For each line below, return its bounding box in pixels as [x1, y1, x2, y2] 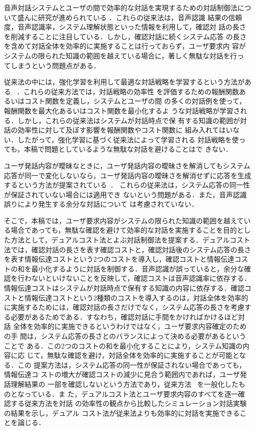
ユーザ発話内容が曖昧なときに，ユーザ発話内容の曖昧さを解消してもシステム [4, 160, 251, 170]
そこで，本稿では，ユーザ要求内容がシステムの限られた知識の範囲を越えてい [4, 215, 251, 225]
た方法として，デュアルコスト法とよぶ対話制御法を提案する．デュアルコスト [4, 235, 251, 245]
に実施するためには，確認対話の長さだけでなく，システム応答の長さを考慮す [4, 302, 252, 312]
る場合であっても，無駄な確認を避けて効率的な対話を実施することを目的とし [4, 225, 251, 235]
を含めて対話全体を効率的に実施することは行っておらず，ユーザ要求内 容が [4, 41, 246, 51]
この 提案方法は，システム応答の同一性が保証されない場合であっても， [17, 359, 246, 370]
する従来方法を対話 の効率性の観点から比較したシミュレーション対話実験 [10, 398, 247, 408]
